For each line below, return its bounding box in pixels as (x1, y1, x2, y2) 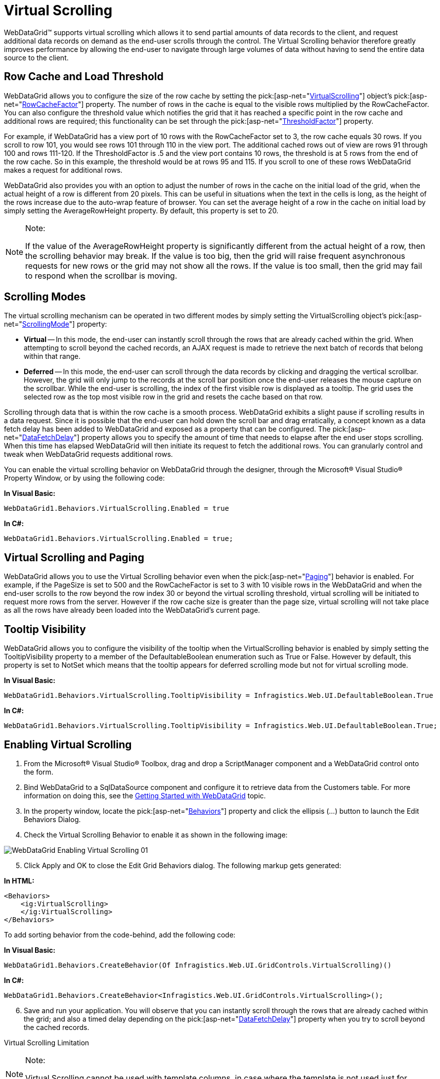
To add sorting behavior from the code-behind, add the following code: (4, 930, 236, 939)
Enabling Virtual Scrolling (4, 738, 132, 751)
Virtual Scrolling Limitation (4, 1038, 89, 1047)
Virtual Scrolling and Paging (4, 551, 144, 564)
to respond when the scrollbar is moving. (25, 270, 177, 281)
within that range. (24, 352, 81, 361)
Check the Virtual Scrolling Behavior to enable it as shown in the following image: (24, 830, 288, 839)
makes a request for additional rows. (4, 165, 123, 174)
